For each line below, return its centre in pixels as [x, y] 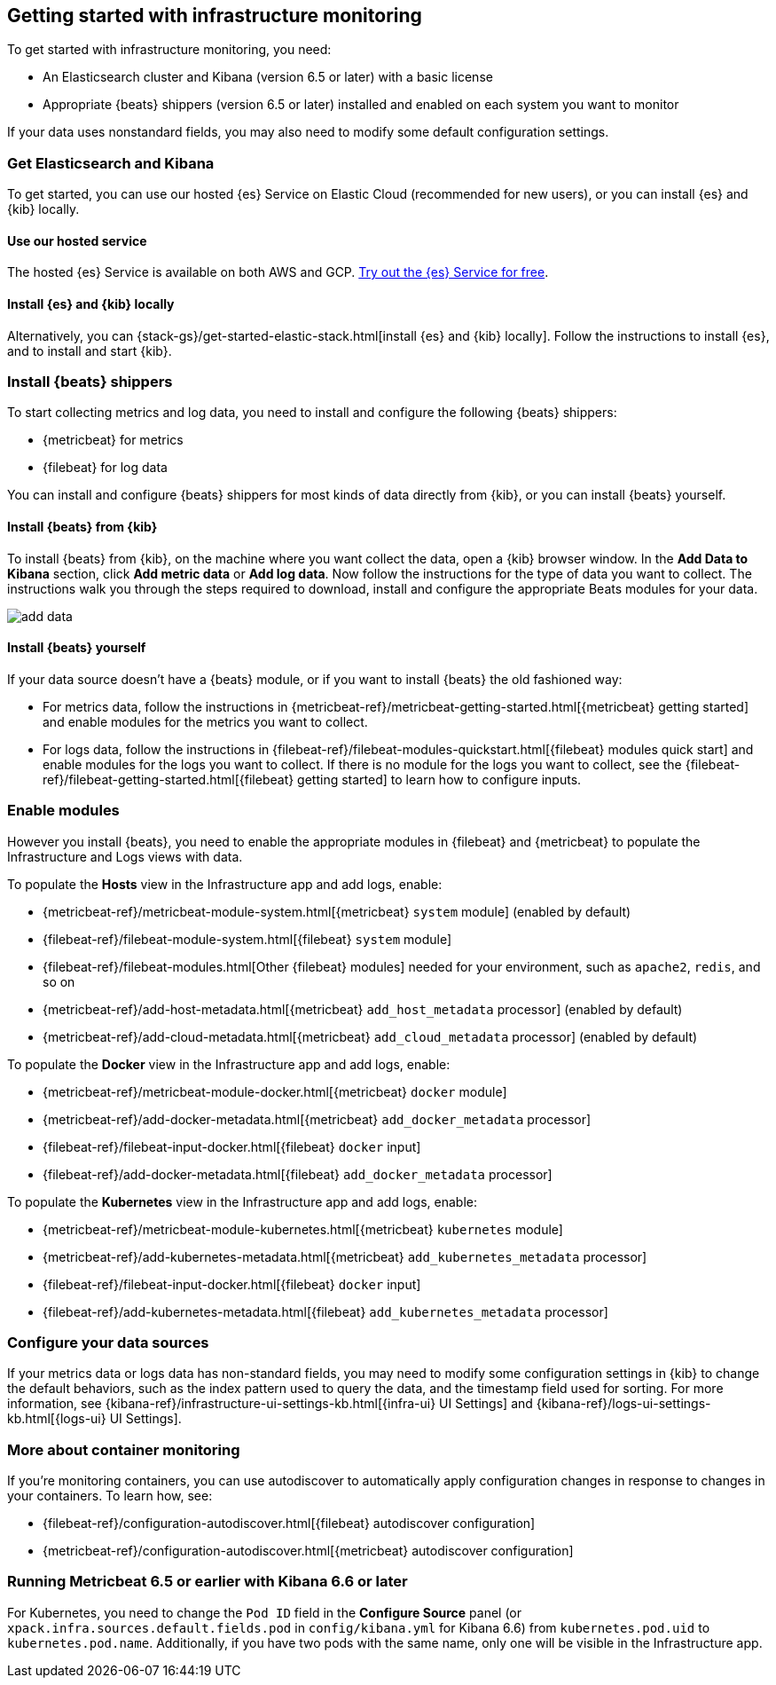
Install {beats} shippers [90, 381]
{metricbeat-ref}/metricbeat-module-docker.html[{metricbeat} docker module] [275, 1091]
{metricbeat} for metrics [113, 440]
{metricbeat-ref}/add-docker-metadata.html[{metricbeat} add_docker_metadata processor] [317, 1119]
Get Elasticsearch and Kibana [111, 163]
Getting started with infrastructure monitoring [215, 16]
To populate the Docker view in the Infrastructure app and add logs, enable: [229, 1064]
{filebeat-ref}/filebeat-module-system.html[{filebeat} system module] [247, 939]
